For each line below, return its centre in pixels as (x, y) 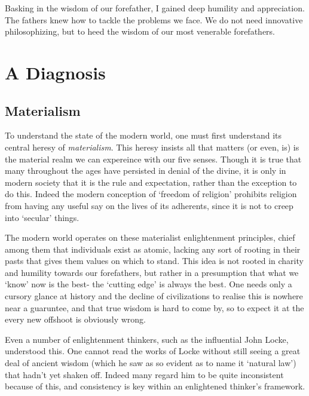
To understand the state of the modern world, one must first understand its (143, 135)
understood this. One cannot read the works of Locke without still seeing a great (153, 351)
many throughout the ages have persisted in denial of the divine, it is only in (146, 171)
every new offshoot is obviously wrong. (75, 319)
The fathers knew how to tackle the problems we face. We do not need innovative (154, 19)
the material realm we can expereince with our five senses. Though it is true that (153, 159)
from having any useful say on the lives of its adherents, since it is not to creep (149, 205)
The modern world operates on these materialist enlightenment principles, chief (150, 237)
